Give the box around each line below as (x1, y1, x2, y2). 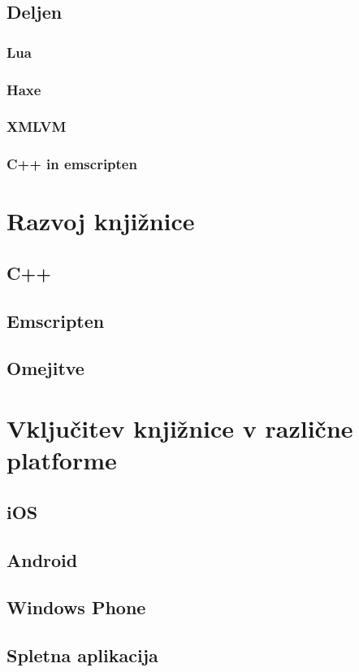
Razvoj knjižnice (6, 204, 195, 238)
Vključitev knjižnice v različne (6, 412, 353, 445)
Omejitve (6, 356, 84, 381)
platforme (6, 443, 117, 477)
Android (6, 547, 78, 572)
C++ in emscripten (6, 154, 137, 174)
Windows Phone (6, 595, 146, 620)
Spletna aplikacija (6, 643, 158, 668)
